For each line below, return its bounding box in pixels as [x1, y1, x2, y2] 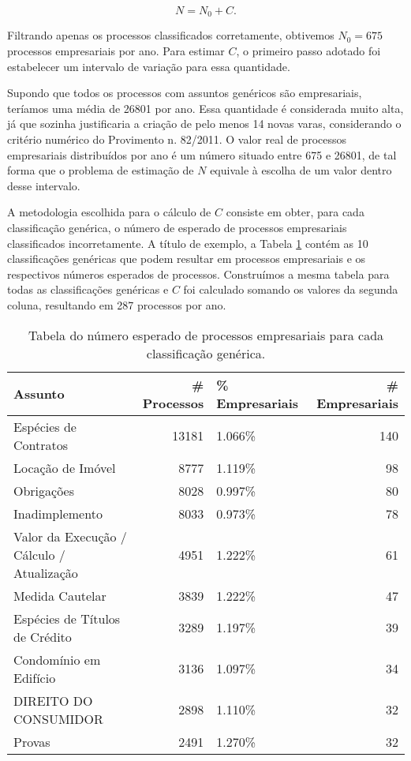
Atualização [13, 563, 78, 582]
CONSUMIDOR [13, 709, 103, 728]
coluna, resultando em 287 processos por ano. [7, 296, 226, 313]
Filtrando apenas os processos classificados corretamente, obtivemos [7, 27, 334, 43]
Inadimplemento [13, 504, 103, 523]
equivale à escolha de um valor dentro [210, 162, 392, 178]
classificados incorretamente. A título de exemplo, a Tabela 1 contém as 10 [7, 234, 368, 251]
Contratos [13, 435, 69, 454]
